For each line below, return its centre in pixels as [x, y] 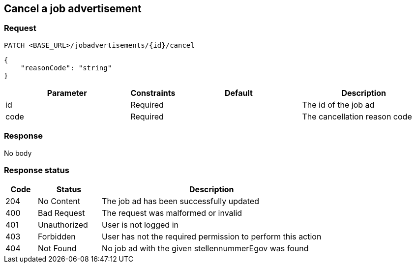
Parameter [67, 93]
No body [18, 153]
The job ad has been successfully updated [180, 201]
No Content [59, 201]
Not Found [57, 249]
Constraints [153, 93]
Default [239, 93]
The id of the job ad [338, 104]
